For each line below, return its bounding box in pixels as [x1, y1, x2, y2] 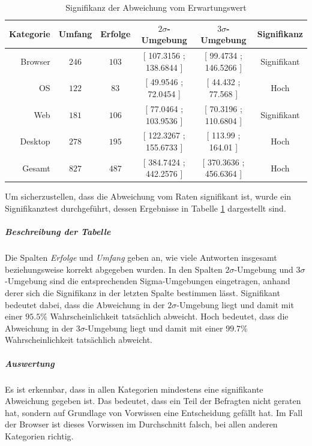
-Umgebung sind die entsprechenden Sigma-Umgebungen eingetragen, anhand [5, 275, 290, 287]
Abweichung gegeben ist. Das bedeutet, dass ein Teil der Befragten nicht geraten [5, 394, 301, 407]
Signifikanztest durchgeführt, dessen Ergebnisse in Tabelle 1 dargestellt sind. [5, 202, 286, 215]
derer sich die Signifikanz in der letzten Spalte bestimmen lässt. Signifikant [5, 287, 280, 299]
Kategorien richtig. [5, 429, 74, 442]
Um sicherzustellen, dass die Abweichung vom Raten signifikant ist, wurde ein [5, 190, 292, 203]
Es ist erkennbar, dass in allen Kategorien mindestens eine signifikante [5, 382, 263, 395]
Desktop [20, 135, 50, 147]
